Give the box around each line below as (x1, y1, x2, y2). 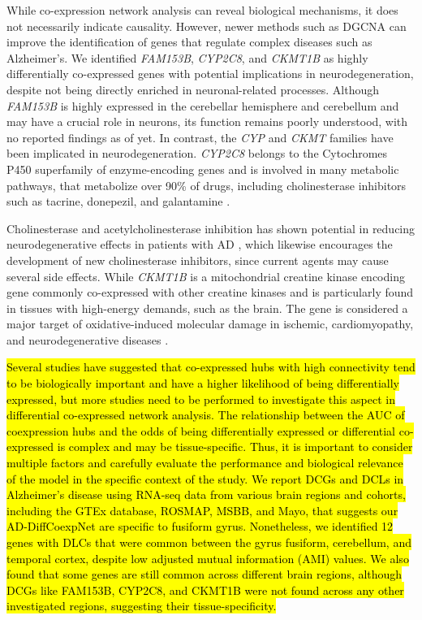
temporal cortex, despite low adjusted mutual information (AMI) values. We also (6, 549, 409, 566)
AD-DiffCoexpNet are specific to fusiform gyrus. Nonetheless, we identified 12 (6, 518, 394, 535)
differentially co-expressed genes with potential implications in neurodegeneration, (6, 65, 414, 82)
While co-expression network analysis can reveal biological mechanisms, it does (6, 2, 398, 18)
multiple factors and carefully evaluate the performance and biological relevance (6, 454, 403, 471)
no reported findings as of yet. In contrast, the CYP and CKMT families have (6, 128, 394, 145)
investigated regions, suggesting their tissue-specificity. (6, 597, 277, 614)
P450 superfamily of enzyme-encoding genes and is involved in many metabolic (6, 160, 399, 177)
